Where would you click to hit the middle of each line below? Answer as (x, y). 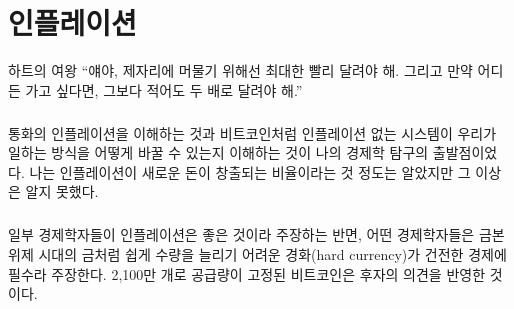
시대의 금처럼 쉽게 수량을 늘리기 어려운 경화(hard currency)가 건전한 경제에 (272, 254)
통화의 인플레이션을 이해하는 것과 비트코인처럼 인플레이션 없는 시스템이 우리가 (252, 132)
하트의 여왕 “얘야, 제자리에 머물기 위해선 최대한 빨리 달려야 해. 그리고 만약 (240, 70)
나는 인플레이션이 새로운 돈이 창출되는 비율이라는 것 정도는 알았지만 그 (250, 171)
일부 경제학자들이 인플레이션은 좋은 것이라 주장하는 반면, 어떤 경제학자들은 (241, 234)
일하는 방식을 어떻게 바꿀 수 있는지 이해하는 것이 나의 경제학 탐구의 (218, 152)
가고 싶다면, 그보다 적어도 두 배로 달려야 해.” (164, 89)
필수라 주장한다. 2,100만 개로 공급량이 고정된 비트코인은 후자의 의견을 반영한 (247, 273)
